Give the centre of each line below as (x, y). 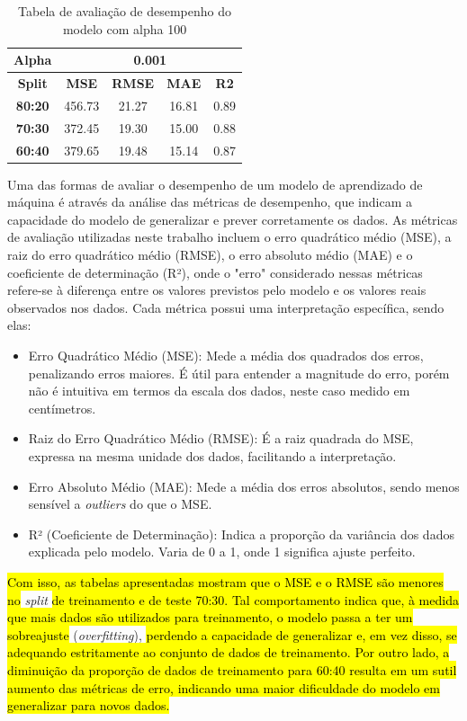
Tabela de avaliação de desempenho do (125, 11)
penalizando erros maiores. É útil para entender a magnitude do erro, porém (239, 373)
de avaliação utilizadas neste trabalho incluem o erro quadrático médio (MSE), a (229, 237)
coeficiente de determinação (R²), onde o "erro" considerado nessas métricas (215, 272)
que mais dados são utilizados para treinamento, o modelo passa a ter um (210, 617)
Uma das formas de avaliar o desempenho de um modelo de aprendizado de (215, 184)
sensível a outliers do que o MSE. (120, 504)
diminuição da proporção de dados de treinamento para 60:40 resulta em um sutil (232, 669)
